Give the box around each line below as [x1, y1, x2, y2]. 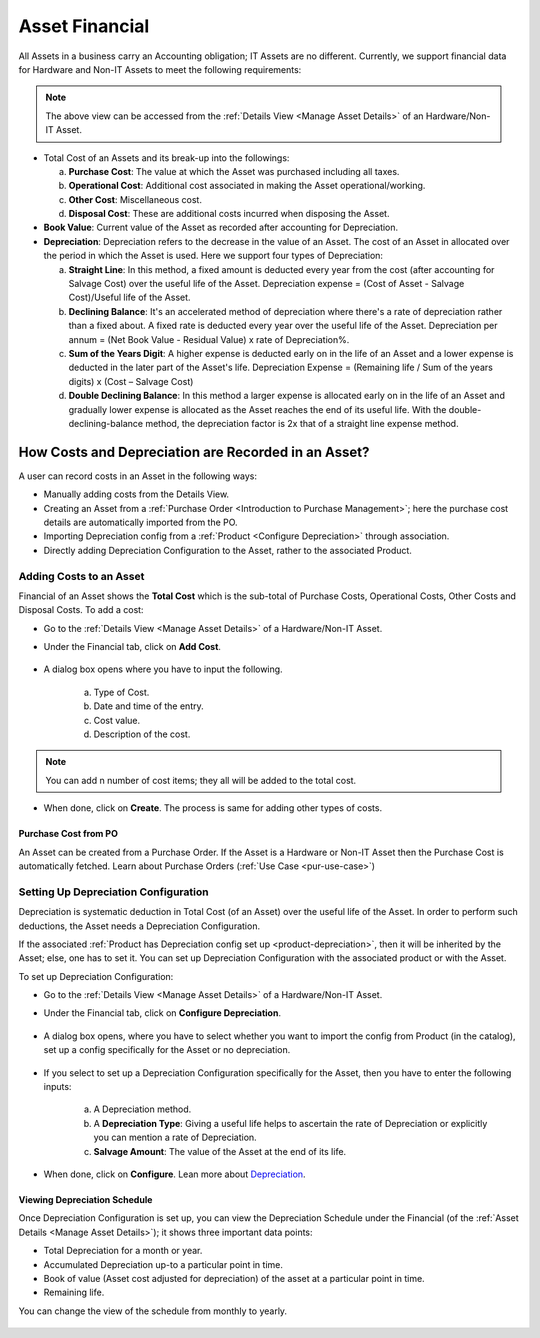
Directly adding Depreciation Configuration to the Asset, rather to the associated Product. [43, 544, 412, 556]
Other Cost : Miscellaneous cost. [68, 193, 202, 205]
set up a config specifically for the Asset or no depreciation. [43, 1044, 291, 1056]
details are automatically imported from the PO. [43, 516, 239, 528]
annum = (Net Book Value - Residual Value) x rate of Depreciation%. [68, 333, 350, 345]
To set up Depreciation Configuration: [18, 970, 174, 982]
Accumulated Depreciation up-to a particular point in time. [43, 1258, 284, 1270]
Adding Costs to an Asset [18, 569, 145, 583]
